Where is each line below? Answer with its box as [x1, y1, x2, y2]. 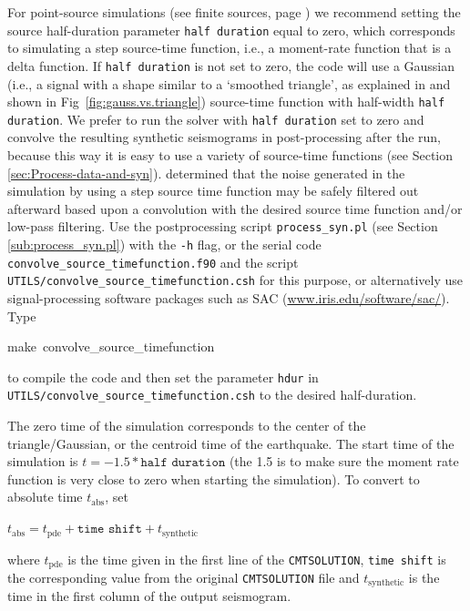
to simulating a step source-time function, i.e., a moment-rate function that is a [7, 38, 452, 57]
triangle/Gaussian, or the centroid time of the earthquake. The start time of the [7, 433, 455, 453]
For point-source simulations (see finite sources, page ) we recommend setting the [7, 3, 461, 21]
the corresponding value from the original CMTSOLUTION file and [7, 567, 360, 586]
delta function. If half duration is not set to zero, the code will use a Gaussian [7, 56, 455, 75]
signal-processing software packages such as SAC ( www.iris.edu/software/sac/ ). [7, 289, 450, 307]
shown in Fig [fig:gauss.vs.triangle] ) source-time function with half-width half [7, 92, 445, 111]
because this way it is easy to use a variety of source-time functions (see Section [7, 146, 454, 164]
